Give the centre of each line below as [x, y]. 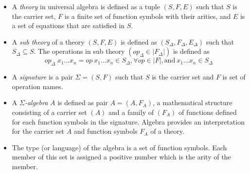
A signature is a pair [42, 77]
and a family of [131, 112]
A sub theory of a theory [48, 41]
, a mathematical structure [192, 102]
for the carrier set [38, 131]
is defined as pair [83, 102]
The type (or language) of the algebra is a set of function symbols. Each [119, 147]
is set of [234, 77]
